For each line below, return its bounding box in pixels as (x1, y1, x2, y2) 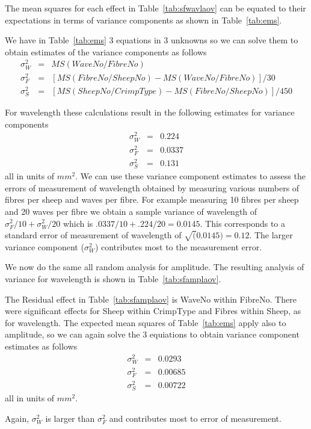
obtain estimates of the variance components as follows (5, 45, 207, 58)
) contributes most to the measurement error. (94, 240, 262, 253)
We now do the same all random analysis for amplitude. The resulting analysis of (5, 261, 304, 273)
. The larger (249, 229, 293, 241)
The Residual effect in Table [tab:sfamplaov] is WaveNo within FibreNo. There (5, 292, 297, 305)
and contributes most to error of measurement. (109, 412, 282, 425)
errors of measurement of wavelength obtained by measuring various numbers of (5, 181, 300, 194)
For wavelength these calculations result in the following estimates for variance (5, 106, 295, 119)
